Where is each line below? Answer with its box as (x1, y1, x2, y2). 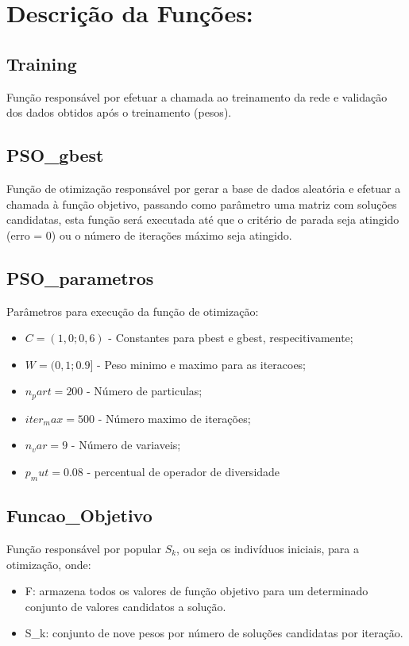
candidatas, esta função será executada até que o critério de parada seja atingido (6, 211, 399, 228)
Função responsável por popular (6, 540, 161, 556)
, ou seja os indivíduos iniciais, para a (176, 540, 359, 556)
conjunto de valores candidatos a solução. (25, 598, 226, 614)
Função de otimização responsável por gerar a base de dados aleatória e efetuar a (6, 179, 401, 196)
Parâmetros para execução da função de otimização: (6, 302, 259, 319)
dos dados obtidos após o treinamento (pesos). (6, 104, 232, 121)
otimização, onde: (6, 556, 91, 572)
